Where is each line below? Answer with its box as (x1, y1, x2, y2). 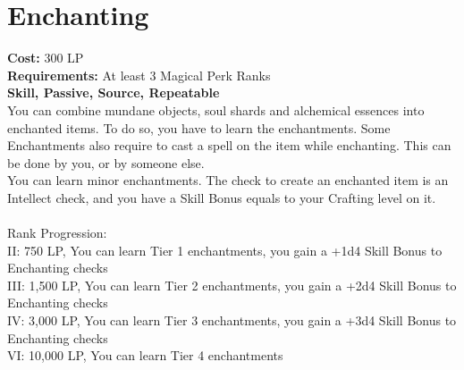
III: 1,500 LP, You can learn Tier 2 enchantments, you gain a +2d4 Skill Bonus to (7, 275, 457, 294)
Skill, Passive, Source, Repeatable (7, 83, 220, 102)
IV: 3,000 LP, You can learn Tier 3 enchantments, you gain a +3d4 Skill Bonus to (7, 311, 457, 330)
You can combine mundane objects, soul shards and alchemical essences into (7, 100, 425, 119)
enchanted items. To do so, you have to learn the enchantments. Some (7, 118, 391, 137)
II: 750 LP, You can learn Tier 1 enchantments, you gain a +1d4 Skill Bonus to (7, 240, 443, 259)
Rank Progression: (7, 223, 107, 242)
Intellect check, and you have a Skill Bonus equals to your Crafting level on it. (7, 188, 436, 206)
